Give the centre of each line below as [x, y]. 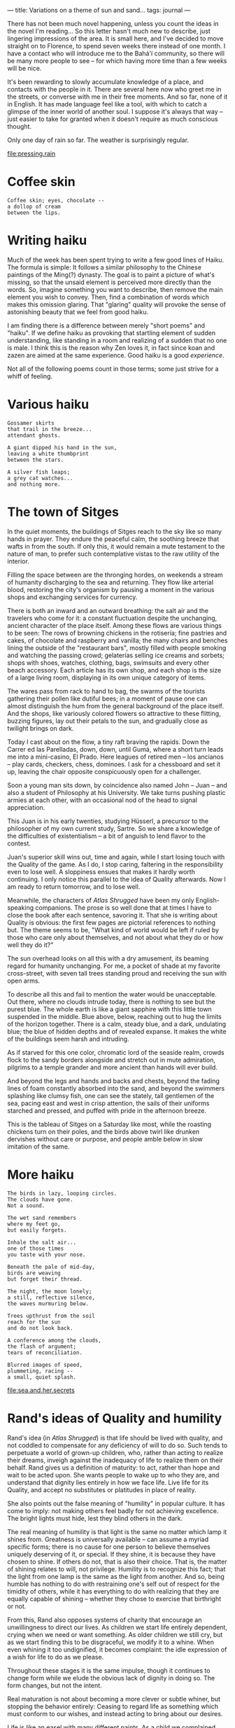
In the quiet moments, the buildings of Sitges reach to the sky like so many [115, 531]
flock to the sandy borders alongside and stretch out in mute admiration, [111, 1060]
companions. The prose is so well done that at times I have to [123, 907]
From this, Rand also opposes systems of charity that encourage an [105, 1620]
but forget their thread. [45, 1279]
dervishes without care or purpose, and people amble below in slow [105, 1139]
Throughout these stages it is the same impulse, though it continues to [109, 1670]
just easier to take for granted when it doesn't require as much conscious [113, 119]
